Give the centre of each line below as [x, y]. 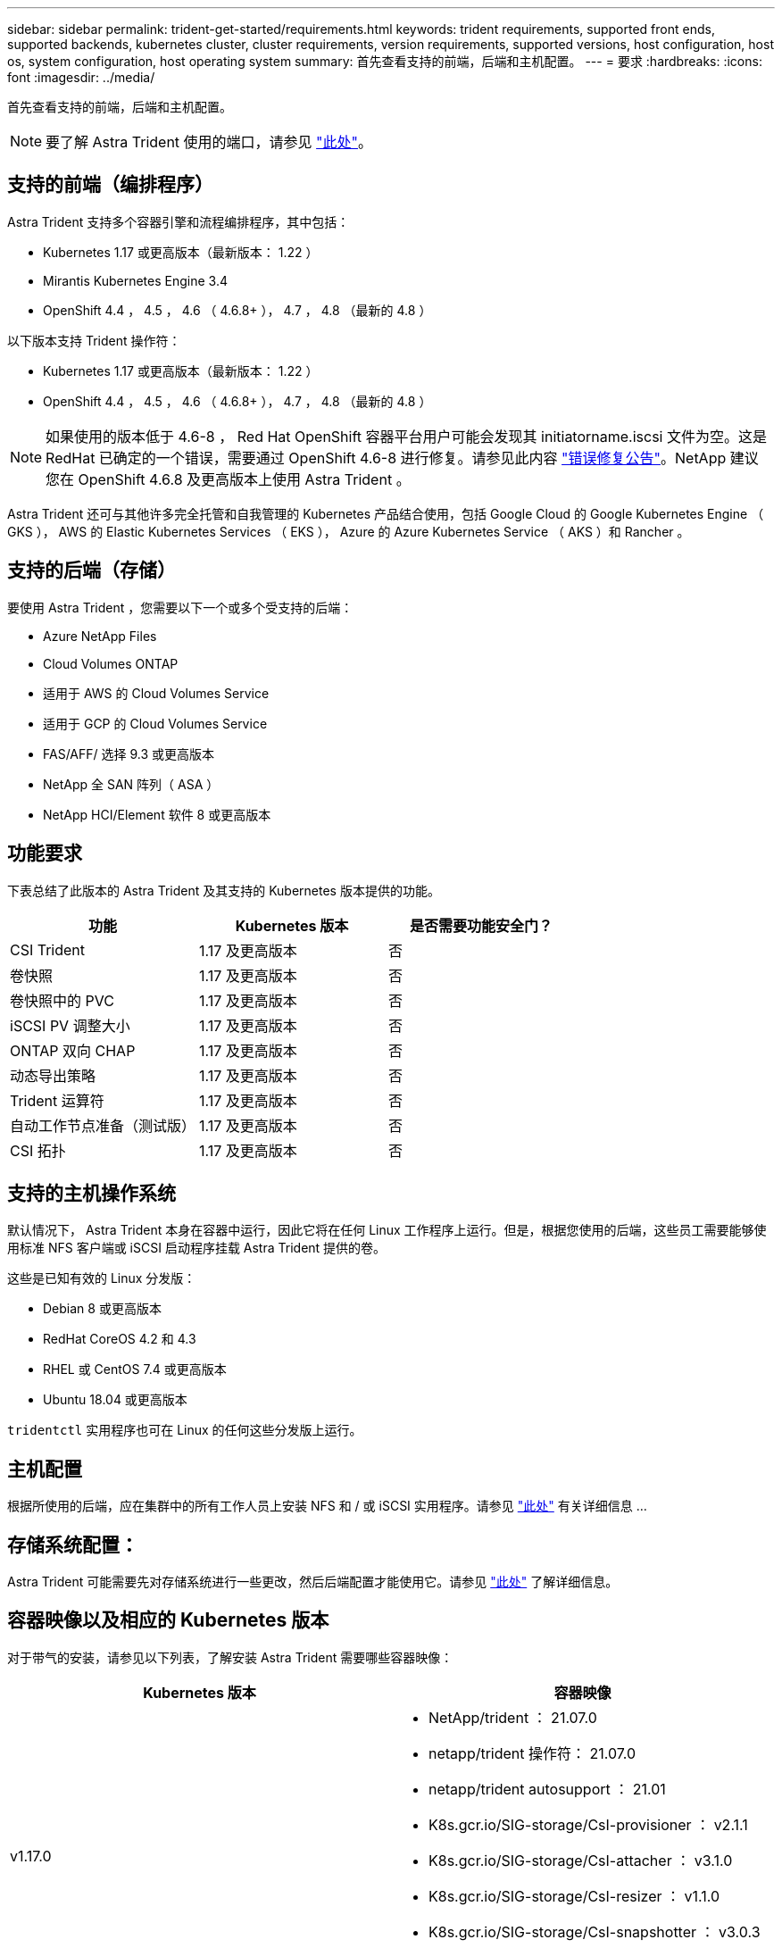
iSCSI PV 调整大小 [70, 1025]
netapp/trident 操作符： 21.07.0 [532, 1753]
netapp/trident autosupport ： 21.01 [547, 1789]
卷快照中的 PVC [62, 1000]
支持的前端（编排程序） [110, 185]
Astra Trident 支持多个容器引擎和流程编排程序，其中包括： [179, 221]
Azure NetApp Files [100, 636]
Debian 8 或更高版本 [102, 1309]
